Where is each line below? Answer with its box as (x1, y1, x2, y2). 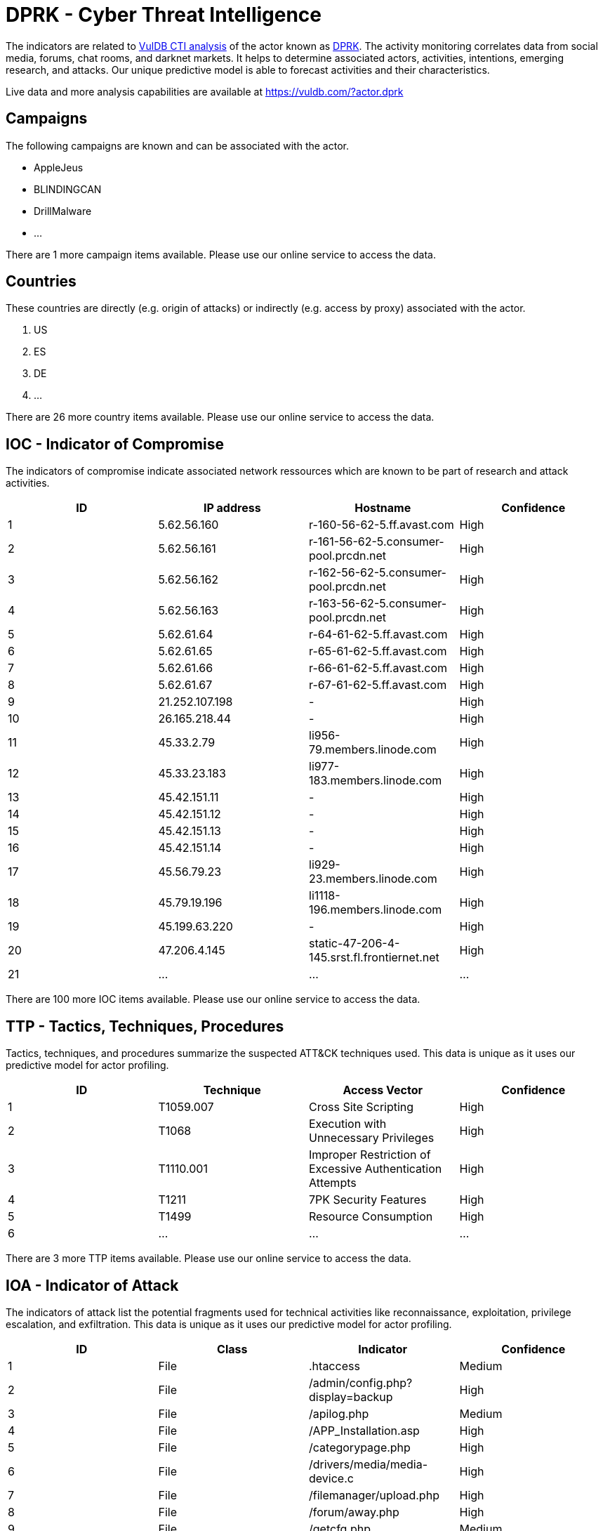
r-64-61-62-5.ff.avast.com (309, 627, 448, 642)
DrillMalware (34, 204, 92, 217)
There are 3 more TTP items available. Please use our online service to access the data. (6, 1252, 411, 1265)
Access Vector (343, 1083, 423, 1098)
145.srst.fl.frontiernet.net (309, 950, 439, 965)
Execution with (309, 1117, 387, 1131)
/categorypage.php (309, 1440, 411, 1454)
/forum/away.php (309, 1504, 399, 1519)
